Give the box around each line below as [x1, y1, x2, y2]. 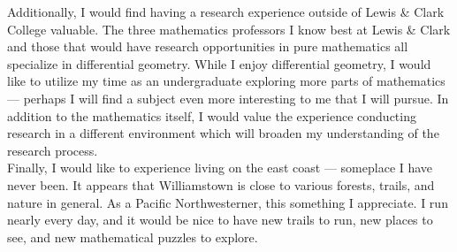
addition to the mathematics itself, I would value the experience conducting [7, 106, 416, 125]
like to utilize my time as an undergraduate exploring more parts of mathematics [7, 72, 446, 90]
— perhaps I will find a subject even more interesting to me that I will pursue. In [7, 88, 449, 107]
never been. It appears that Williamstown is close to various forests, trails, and [7, 175, 435, 194]
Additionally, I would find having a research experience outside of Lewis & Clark [7, 3, 445, 20]
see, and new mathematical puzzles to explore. [7, 227, 258, 246]
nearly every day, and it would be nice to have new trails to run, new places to [7, 210, 433, 229]
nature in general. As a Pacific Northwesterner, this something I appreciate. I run [7, 193, 448, 211]
